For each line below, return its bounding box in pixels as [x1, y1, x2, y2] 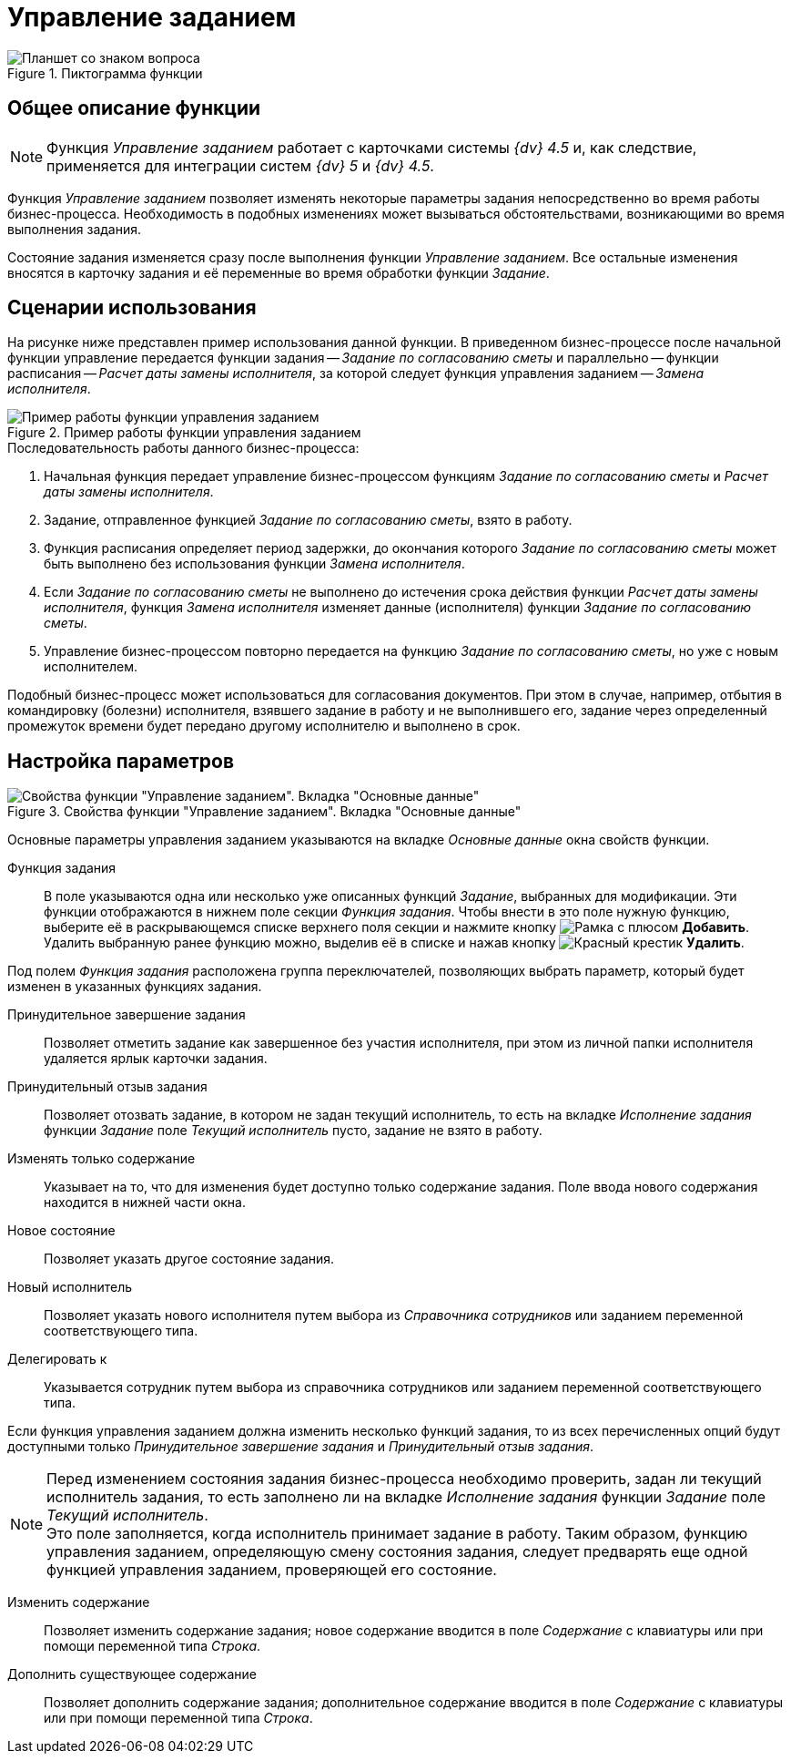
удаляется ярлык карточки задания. [44, 1050, 268, 1067]
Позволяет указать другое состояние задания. [44, 1251, 335, 1267]
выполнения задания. [7, 220, 142, 237]
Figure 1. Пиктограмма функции [7, 65, 203, 81]
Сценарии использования [7, 296, 257, 320]
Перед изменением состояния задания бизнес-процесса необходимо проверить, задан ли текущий [46, 1469, 762, 1489]
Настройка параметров [7, 749, 235, 773]
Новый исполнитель [7, 1279, 133, 1295]
